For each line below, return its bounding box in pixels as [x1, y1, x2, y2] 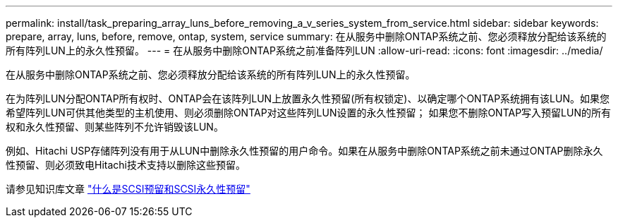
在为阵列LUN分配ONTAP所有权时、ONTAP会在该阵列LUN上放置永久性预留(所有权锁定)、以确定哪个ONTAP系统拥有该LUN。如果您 [6, 92, 610, 104]
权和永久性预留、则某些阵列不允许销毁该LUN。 [6, 121, 224, 133]
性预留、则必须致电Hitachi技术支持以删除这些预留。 [6, 159, 246, 171]
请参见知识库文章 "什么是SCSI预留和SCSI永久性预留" [6, 183, 250, 195]
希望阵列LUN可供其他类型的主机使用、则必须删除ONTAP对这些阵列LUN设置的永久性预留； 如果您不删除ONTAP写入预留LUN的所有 [6, 107, 611, 119]
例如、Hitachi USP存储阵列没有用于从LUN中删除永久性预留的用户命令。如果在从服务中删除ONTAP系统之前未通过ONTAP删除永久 [6, 145, 603, 157]
